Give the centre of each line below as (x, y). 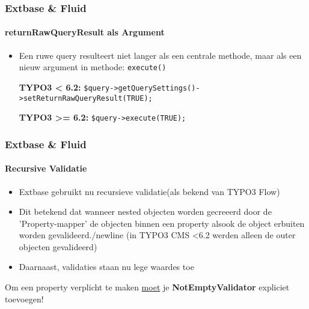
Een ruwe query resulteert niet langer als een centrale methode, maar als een (160, 55)
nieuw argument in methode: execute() (93, 67)
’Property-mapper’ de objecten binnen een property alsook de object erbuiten (162, 223)
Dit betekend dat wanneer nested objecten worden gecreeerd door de (145, 211)
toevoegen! (24, 298)
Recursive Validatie (46, 168)
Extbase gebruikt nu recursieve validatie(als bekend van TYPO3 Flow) (149, 191)
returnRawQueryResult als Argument (85, 32)
